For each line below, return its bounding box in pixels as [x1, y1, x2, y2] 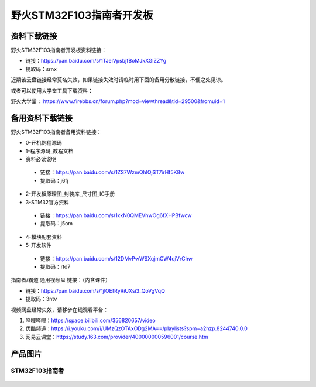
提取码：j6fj [40, 177, 68, 184]
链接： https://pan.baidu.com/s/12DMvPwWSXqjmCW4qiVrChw [40, 255, 193, 262]
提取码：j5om [40, 220, 73, 227]
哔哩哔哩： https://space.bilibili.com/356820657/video [25, 317, 156, 324]
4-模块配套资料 [25, 233, 63, 240]
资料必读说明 [25, 156, 57, 163]
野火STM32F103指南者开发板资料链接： [11, 47, 107, 54]
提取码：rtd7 [40, 263, 71, 270]
